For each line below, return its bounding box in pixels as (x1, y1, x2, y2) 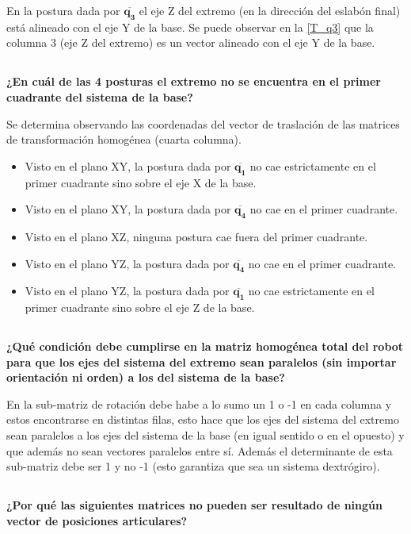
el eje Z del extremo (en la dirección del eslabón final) (139, 2, 401, 18)
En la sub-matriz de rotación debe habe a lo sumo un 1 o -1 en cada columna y (6, 395, 392, 412)
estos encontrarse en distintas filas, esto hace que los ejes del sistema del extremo (6, 411, 399, 428)
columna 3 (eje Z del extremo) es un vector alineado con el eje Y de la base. (6, 34, 375, 51)
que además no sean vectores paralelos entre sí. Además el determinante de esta (6, 442, 393, 459)
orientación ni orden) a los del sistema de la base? (6, 369, 285, 386)
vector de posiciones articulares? (6, 512, 188, 528)
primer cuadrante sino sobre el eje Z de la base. (25, 299, 255, 316)
